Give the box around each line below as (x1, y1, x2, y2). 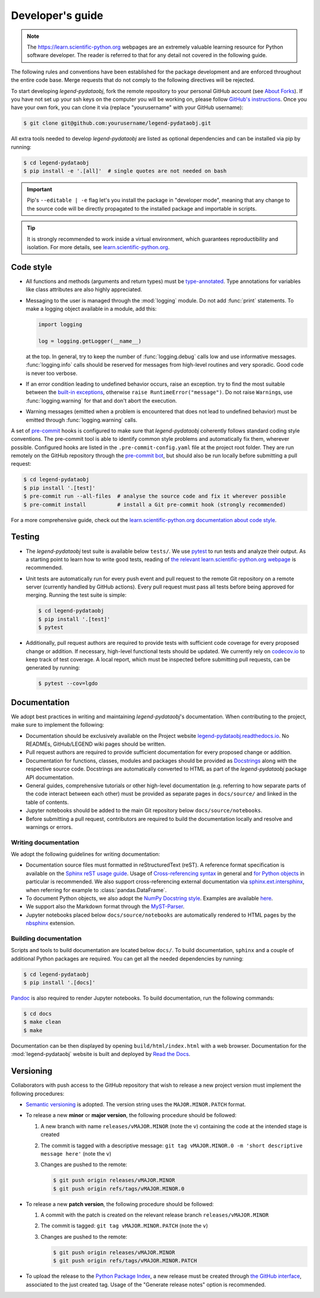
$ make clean (23, 1019, 62, 1026)
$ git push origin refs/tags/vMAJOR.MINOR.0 (53, 1185, 185, 1192)
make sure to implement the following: (11, 721, 104, 728)
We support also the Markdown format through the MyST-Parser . (25, 903, 185, 910)
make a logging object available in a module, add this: (25, 306, 157, 313)
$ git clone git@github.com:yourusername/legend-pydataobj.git (23, 120, 212, 127)
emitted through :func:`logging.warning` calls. (25, 416, 137, 424)
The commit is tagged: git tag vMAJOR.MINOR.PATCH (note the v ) (40, 1222, 209, 1229)
